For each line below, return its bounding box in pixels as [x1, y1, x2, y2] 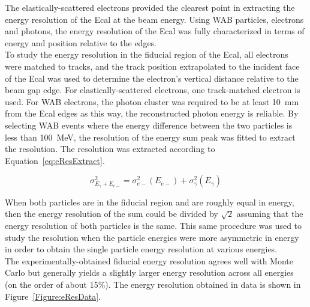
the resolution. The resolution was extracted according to [5, 142, 215, 155]
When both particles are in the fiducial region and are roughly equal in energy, [5, 195, 294, 208]
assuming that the [236, 207, 303, 220]
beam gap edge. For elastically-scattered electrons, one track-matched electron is [5, 84, 300, 96]
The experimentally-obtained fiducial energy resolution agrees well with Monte [5, 254, 293, 267]
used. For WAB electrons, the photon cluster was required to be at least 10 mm [5, 95, 299, 108]
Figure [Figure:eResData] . [5, 290, 101, 302]
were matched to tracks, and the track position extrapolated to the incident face [5, 59, 300, 72]
